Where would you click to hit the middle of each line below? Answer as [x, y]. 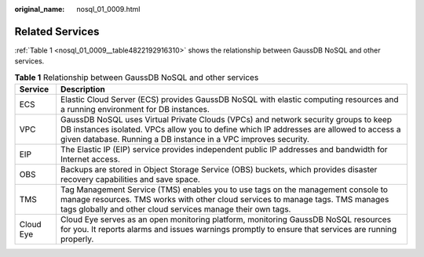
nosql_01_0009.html [108, 9]
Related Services [57, 31]
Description [82, 89]
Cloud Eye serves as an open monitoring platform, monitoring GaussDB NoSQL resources [226, 219]
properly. [77, 239]
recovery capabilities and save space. [130, 179]
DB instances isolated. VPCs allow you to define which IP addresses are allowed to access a [230, 129]
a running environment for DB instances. [135, 110]
